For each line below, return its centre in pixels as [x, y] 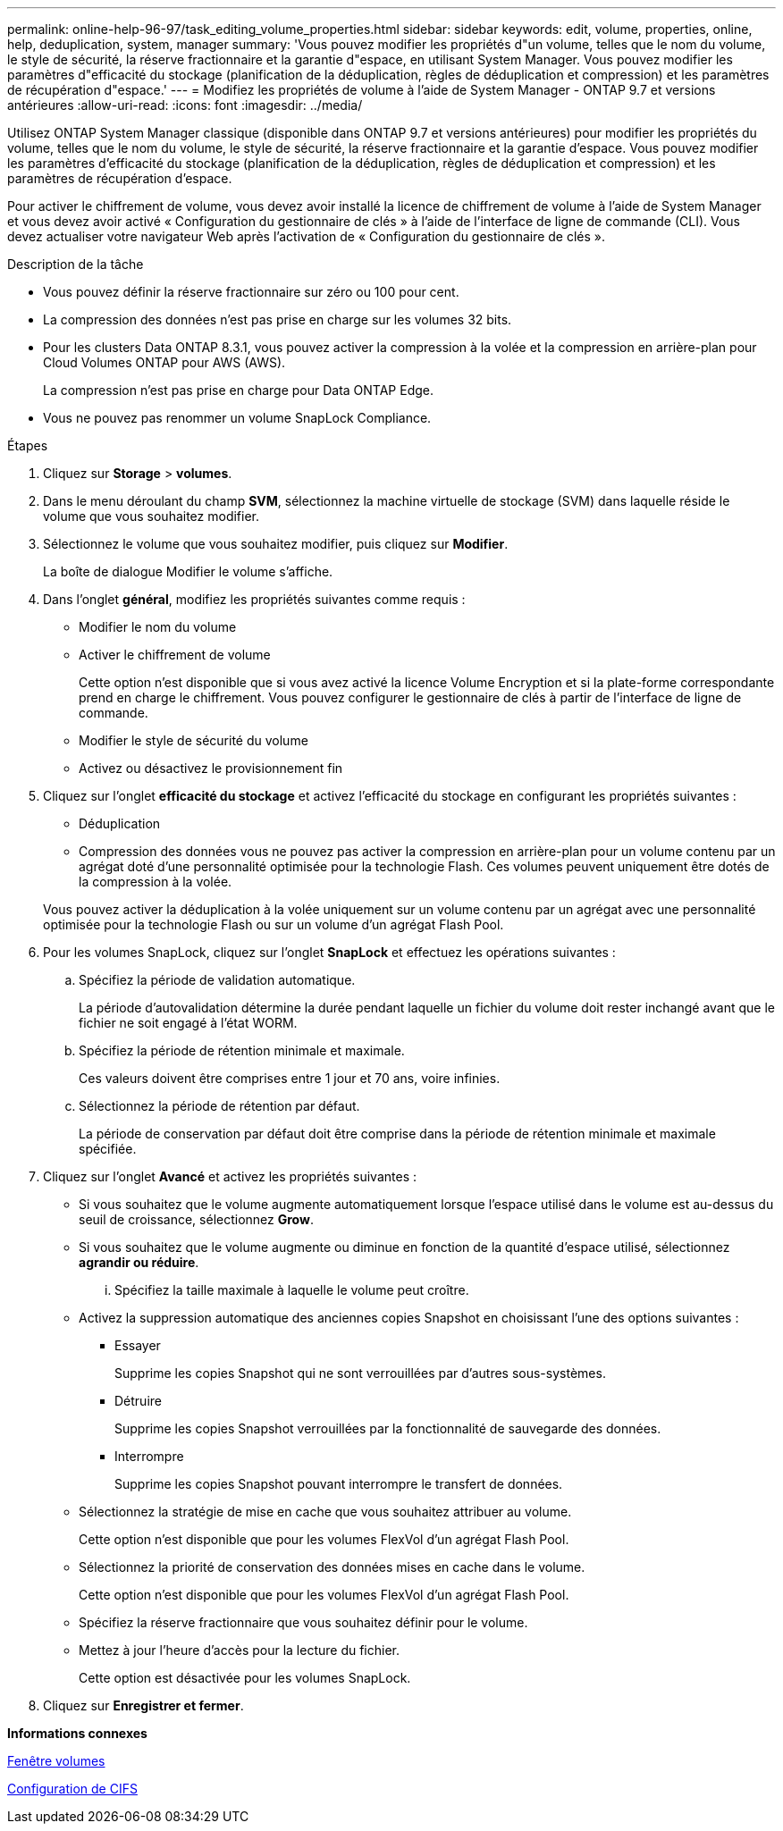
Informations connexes [77, 1733]
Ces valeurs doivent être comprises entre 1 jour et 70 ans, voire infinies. [290, 1078]
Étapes [28, 445]
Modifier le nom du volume [158, 627]
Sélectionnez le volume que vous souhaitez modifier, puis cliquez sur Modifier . [276, 544]
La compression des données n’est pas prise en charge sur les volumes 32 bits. [278, 319]
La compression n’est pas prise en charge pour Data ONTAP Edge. [239, 390]
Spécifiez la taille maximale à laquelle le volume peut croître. [292, 1290]
